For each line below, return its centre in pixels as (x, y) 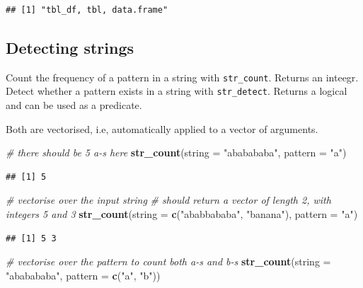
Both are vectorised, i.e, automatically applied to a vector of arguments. (162, 128)
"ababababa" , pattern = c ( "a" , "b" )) (83, 275)
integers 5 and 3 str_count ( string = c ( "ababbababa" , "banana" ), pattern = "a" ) (182, 214)
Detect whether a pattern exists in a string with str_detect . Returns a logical (177, 91)
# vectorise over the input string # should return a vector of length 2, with (168, 200)
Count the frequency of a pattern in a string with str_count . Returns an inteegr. (182, 77)
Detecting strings (70, 47)
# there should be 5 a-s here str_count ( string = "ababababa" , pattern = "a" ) (176, 152)
